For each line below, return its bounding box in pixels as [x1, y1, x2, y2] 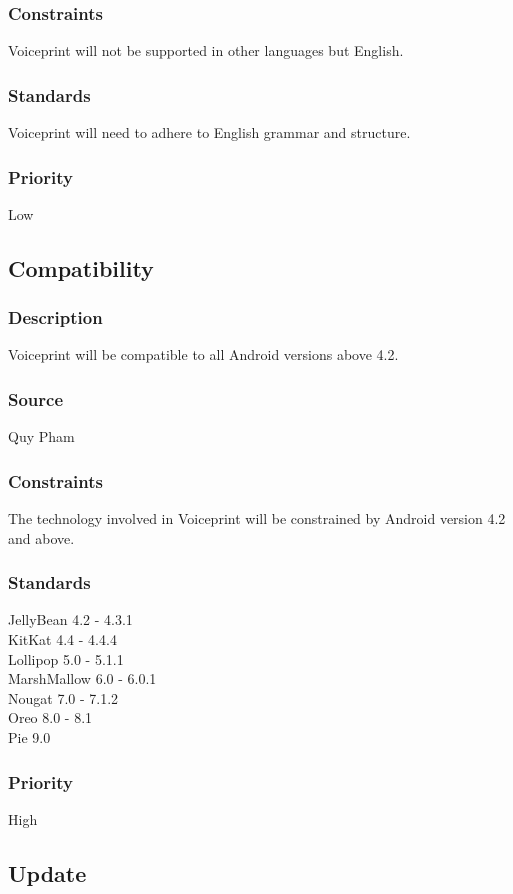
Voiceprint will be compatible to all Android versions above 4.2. [8, 344, 399, 365]
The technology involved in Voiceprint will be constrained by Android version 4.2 [8, 508, 506, 529]
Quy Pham [8, 426, 75, 447]
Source [8, 386, 64, 411]
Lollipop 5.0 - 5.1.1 [8, 648, 124, 669]
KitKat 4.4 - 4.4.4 [8, 629, 117, 650]
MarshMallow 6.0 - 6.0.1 [8, 668, 157, 689]
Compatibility [8, 252, 154, 283]
